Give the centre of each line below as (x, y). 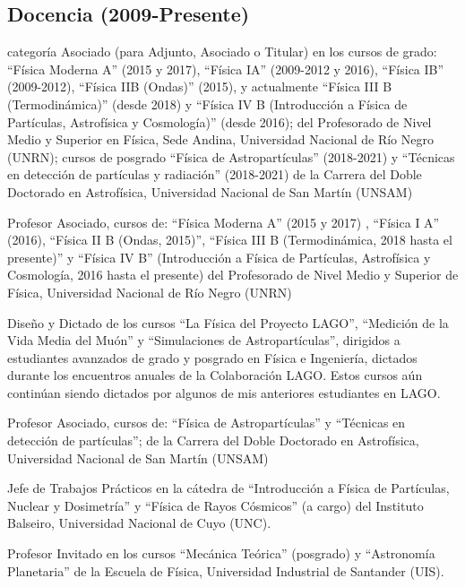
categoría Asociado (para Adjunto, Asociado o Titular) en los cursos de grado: (222, 52)
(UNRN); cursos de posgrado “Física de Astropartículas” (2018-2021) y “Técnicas (231, 156)
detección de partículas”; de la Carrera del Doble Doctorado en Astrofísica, (213, 440)
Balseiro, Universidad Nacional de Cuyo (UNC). (139, 523)
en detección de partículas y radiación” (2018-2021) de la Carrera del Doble (215, 174)
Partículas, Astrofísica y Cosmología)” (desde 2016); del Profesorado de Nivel (220, 121)
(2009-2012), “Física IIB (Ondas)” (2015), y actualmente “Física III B (200, 86)
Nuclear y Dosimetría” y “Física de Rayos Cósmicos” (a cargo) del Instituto (215, 505)
